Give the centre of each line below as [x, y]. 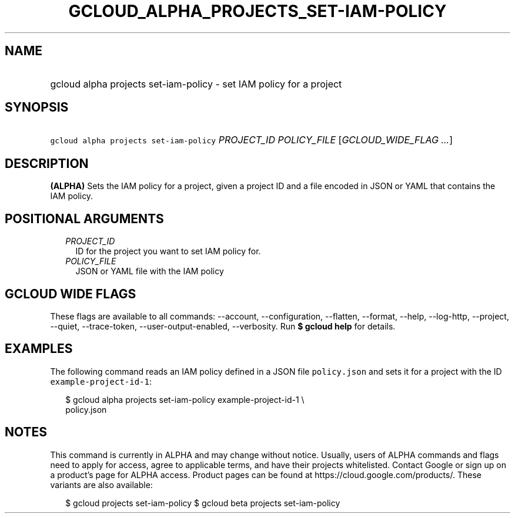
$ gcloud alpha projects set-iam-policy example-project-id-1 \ [185, 399]
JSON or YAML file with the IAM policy [150, 271]
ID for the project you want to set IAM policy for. [168, 251]
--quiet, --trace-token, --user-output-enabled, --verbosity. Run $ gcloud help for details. [223, 326]
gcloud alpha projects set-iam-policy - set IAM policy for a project [196, 84]
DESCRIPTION [47, 163]
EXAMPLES [39, 349]
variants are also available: [101, 485]
